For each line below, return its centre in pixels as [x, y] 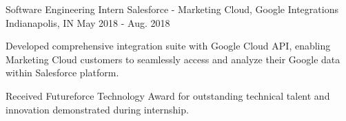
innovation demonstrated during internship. [97, 109]
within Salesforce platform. [62, 73]
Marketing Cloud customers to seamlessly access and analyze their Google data [173, 59]
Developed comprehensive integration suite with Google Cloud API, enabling [168, 46]
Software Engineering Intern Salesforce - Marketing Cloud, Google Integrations [172, 9]
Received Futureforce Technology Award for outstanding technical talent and [168, 95]
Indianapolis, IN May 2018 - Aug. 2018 [88, 22]
